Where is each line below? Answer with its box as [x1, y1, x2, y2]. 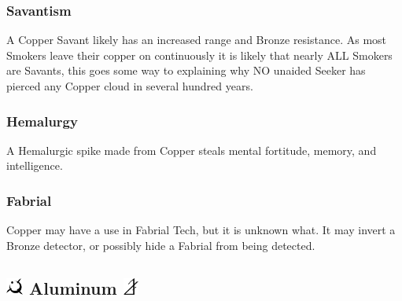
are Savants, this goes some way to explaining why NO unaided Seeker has [6, 62, 366, 79]
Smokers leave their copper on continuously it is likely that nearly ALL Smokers [6, 46, 393, 63]
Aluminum [29, 275, 117, 299]
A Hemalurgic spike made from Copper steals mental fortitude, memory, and [6, 141, 377, 158]
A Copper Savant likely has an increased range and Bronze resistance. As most [6, 31, 387, 48]
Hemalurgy [6, 111, 78, 130]
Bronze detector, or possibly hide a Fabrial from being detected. [6, 237, 315, 253]
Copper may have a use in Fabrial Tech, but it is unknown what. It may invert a [6, 222, 396, 238]
